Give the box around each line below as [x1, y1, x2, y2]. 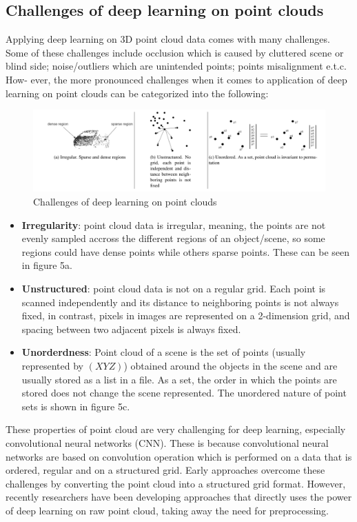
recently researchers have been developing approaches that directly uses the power [6, 490, 352, 504]
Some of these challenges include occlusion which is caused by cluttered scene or [6, 45, 344, 59]
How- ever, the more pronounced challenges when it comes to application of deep [6, 72, 347, 86]
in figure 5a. [21, 258, 72, 272]
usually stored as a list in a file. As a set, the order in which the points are [21, 372, 337, 386]
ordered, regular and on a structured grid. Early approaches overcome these [6, 463, 325, 477]
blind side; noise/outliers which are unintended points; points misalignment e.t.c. [6, 59, 347, 73]
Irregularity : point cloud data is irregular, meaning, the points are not [21, 217, 326, 232]
